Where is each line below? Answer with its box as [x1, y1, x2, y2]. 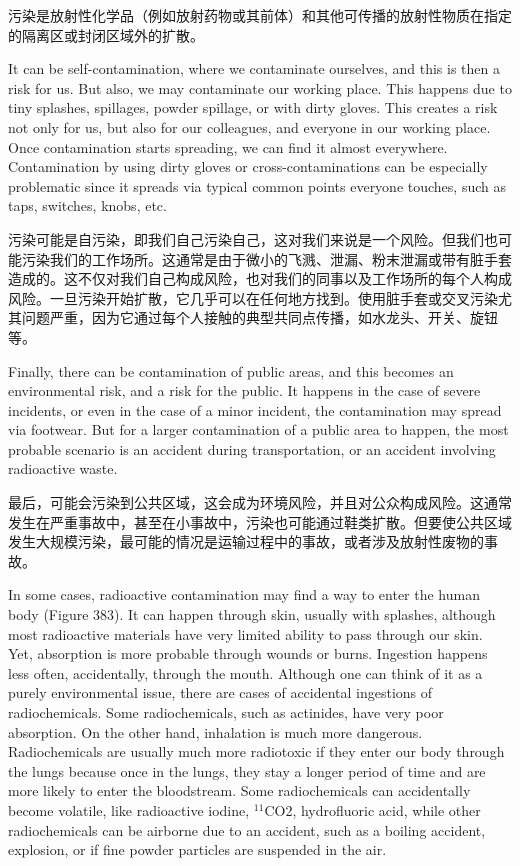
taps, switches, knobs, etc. [8, 195, 167, 216]
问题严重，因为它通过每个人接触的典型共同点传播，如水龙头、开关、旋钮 [21, 307, 498, 328]
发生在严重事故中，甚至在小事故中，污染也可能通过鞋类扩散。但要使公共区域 [8, 511, 512, 532]
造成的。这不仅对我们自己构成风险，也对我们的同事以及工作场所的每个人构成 [8, 268, 512, 289]
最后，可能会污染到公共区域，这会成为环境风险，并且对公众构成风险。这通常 [8, 492, 512, 513]
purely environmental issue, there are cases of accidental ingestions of [8, 682, 433, 703]
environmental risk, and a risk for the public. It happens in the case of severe [8, 380, 481, 401]
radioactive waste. [8, 458, 118, 479]
